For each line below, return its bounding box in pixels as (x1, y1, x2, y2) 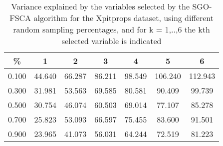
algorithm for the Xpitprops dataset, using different (33, 12, 214, 23)
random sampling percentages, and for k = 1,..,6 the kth (13, 23, 210, 35)
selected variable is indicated (61, 35, 162, 46)
